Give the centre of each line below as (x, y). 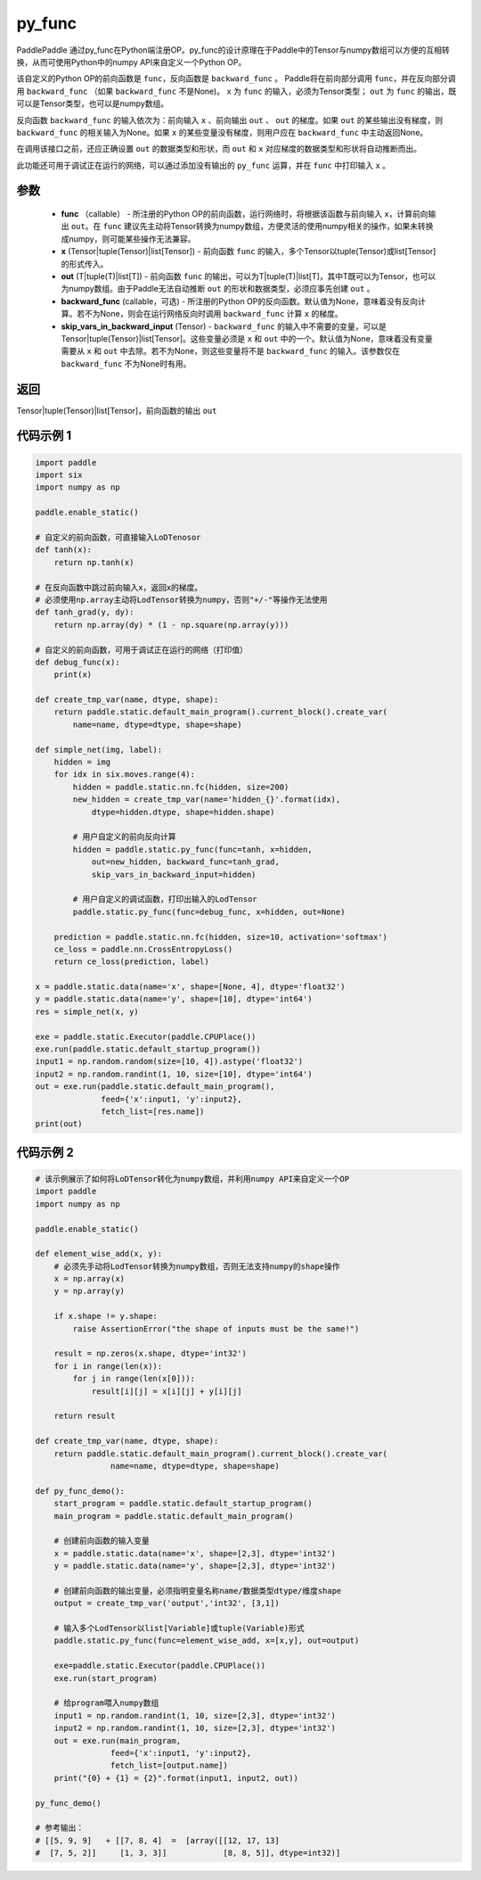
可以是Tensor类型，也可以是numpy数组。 (93, 103)
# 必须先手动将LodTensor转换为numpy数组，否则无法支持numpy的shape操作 (197, 1266)
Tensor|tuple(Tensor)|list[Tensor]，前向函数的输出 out (117, 410)
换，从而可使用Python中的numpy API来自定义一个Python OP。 (131, 62)
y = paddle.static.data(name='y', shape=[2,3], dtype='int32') (195, 1566)
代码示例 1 (44, 436)
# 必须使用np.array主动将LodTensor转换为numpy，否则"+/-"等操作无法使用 (182, 599)
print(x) (73, 675)
